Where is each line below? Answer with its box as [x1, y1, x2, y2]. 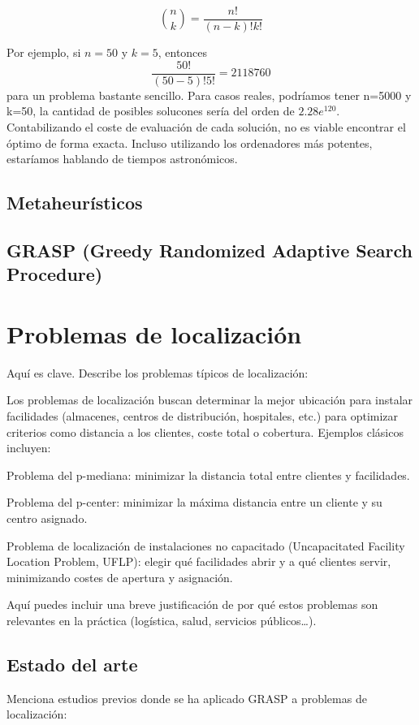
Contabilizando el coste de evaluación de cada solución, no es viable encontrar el [6, 118, 406, 135]
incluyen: [6, 439, 51, 456]
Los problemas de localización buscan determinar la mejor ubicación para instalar [6, 391, 413, 408]
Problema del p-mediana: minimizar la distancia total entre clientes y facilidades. [6, 466, 410, 483]
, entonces [158, 44, 208, 61]
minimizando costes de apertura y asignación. [6, 568, 233, 585]
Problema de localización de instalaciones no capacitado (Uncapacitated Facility [6, 537, 405, 554]
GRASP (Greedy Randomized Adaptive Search [6, 237, 413, 262]
